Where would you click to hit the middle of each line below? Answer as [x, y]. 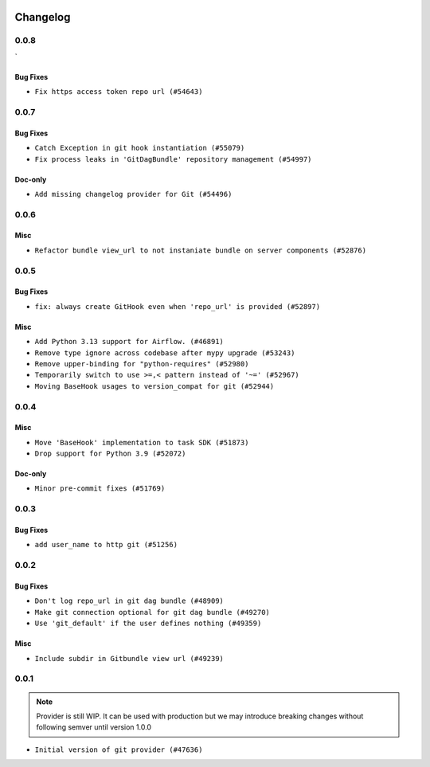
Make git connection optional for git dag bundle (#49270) [152, 612]
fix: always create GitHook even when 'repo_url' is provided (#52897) [178, 306]
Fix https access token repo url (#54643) [119, 92]
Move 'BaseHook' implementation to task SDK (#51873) [142, 442]
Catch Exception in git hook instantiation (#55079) [140, 148]
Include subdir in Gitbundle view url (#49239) [129, 658]
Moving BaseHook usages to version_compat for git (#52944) [154, 386]
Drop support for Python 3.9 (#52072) [110, 454]
